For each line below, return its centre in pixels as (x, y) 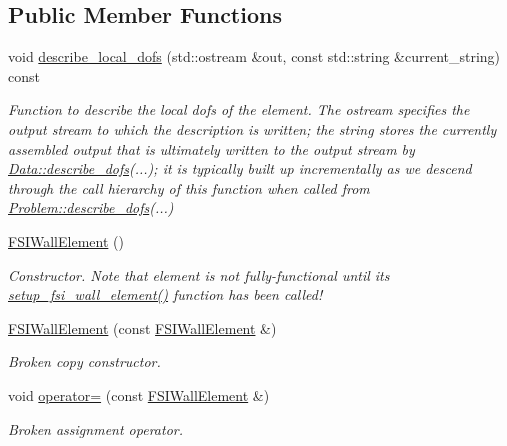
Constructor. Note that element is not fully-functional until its (199, 274)
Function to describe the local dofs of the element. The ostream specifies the (239, 109)
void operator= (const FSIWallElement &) (139, 394)
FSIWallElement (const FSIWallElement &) (142, 327)
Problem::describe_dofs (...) (91, 207)
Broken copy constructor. (84, 361)
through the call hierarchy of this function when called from (189, 187)
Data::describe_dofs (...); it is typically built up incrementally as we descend (240, 168)
